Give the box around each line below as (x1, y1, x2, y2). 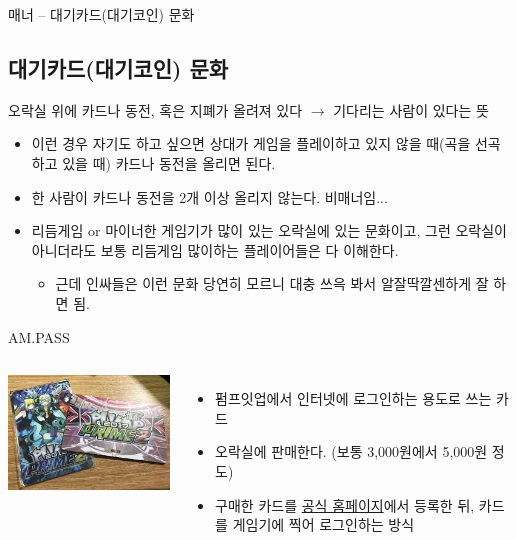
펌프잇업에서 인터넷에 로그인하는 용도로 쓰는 (215, 388, 492, 409)
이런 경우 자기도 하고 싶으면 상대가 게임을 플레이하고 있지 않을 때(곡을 (31, 133, 471, 154)
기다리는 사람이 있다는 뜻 (333, 99, 489, 120)
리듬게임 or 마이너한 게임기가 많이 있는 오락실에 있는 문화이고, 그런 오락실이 (31, 220, 507, 241)
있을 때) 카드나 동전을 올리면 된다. (62, 152, 276, 173)
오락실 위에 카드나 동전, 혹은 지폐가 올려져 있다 (8, 99, 303, 120)
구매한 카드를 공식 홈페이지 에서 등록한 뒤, (215, 494, 475, 515)
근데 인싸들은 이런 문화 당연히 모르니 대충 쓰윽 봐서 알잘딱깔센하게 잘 (55, 273, 489, 294)
